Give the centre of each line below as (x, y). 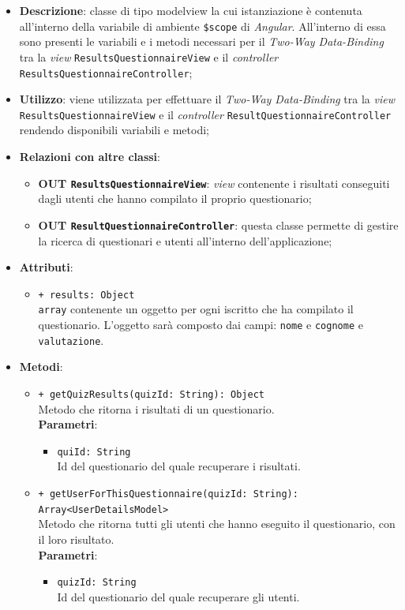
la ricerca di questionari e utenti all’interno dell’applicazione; (185, 240)
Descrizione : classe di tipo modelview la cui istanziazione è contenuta (191, 10)
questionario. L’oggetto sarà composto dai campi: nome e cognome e (201, 324)
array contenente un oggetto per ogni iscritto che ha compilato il (196, 309)
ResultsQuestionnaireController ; (106, 72)
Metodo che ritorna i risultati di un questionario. (156, 408)
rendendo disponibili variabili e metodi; (114, 130)
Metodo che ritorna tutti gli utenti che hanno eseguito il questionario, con (217, 524)
